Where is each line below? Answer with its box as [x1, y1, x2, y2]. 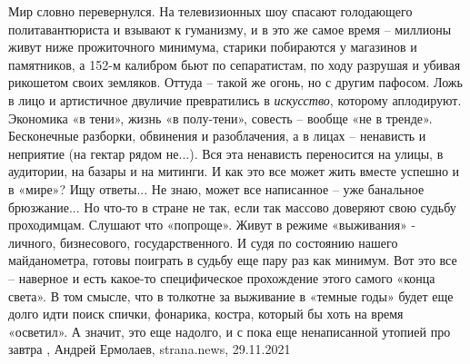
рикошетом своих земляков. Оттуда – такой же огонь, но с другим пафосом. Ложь [8, 73, 463, 92]
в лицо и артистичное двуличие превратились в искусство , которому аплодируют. [8, 90, 462, 109]
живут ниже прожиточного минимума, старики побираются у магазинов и [8, 37, 417, 56]
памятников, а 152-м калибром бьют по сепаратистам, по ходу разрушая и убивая [8, 54, 461, 74]
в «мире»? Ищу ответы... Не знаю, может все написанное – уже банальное [8, 179, 425, 198]
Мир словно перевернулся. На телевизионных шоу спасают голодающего [8, 2, 413, 20]
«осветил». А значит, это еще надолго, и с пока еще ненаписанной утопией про [8, 321, 451, 340]
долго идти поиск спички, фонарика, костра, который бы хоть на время [8, 304, 404, 323]
